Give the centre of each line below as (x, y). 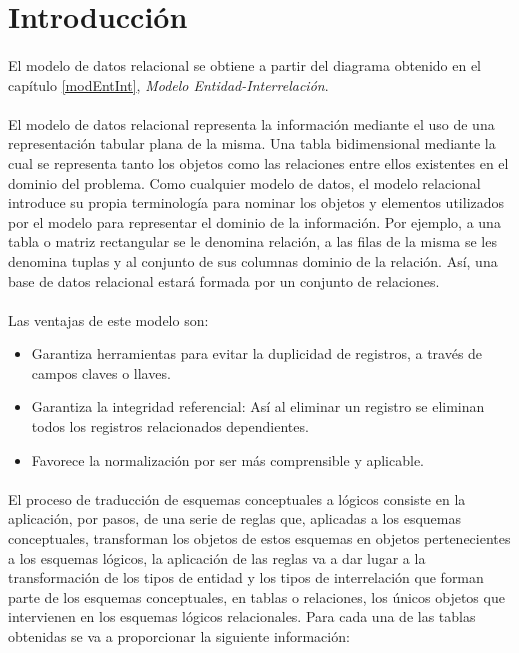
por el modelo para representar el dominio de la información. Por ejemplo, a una (254, 221)
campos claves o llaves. (101, 372)
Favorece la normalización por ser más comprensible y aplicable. (228, 459)
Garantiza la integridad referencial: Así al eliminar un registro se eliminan (258, 406)
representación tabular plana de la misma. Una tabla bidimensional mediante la (252, 143)
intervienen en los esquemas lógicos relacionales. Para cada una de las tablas (242, 616)
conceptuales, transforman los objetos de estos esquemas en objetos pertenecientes (259, 538)
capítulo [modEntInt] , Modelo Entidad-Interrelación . (168, 84)
